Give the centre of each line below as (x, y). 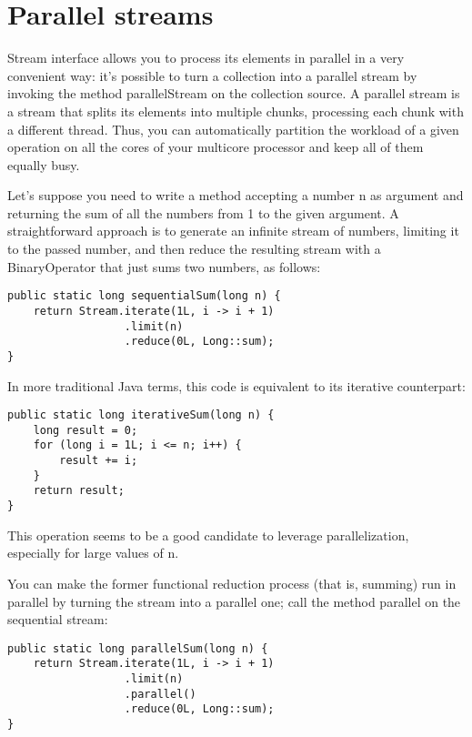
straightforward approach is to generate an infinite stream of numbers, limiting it (233, 231)
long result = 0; (85, 430)
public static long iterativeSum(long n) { (141, 415)
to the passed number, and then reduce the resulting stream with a (194, 249)
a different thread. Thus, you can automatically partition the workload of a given (233, 129)
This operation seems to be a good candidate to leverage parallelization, (208, 535)
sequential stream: (58, 619)
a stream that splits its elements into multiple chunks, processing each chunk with (236, 111)
